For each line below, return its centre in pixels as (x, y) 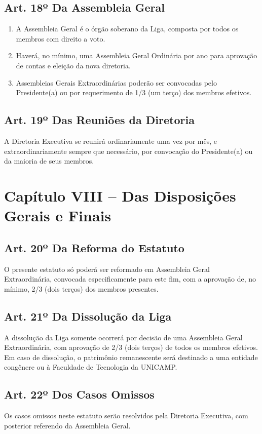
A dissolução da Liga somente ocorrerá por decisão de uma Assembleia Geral (123, 337)
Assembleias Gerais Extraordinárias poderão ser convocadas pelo (116, 82)
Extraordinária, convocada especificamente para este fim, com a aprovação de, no (130, 279)
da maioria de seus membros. (49, 161)
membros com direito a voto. (61, 38)
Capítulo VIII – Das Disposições (120, 195)
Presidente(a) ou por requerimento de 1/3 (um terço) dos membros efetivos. (134, 92)
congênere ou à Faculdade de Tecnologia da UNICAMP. (91, 367)
